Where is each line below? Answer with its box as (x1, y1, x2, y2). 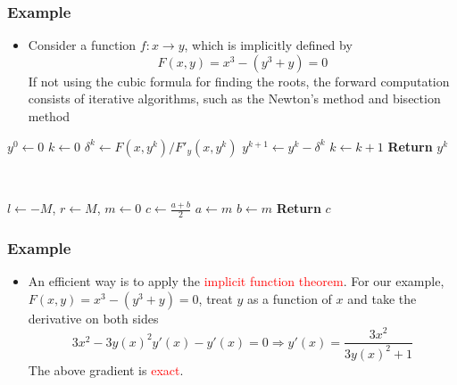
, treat (198, 289, 233, 307)
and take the (347, 289, 417, 307)
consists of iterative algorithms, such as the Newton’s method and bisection (28, 89, 441, 108)
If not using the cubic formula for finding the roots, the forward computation (28, 71, 450, 90)
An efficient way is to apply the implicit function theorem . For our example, (28, 272, 445, 291)
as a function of (246, 289, 332, 307)
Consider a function (28, 36, 137, 54)
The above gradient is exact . (28, 360, 184, 379)
